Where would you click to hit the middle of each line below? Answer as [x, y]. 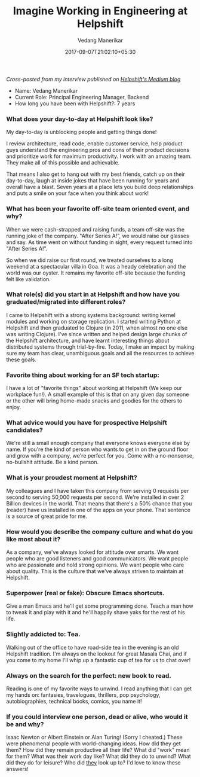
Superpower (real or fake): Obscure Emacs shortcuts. [85, 593]
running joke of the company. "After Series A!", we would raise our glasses [98, 236]
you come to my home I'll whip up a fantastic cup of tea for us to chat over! [99, 660]
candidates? [24, 430]
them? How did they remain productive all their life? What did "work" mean [98, 750]
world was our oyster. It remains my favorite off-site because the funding [96, 273]
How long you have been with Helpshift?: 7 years [75, 103]
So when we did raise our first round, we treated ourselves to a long [90, 260]
